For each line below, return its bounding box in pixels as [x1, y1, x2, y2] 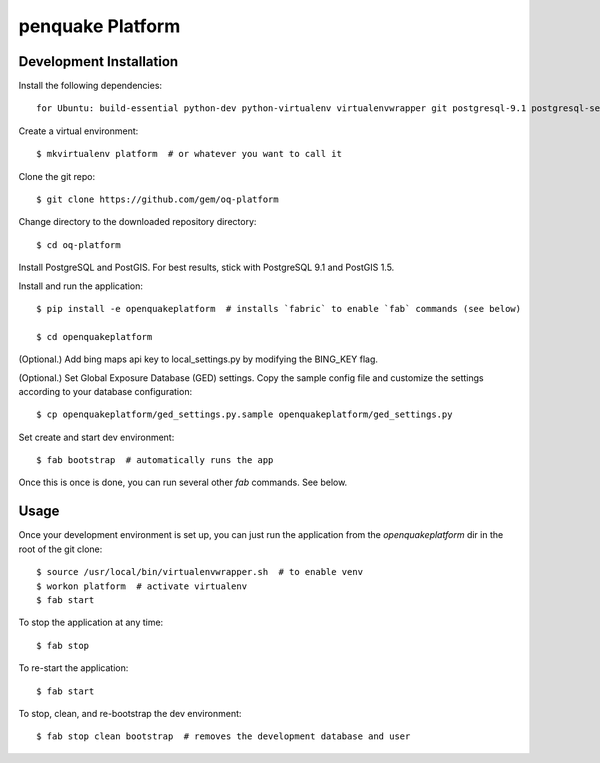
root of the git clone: [18, 543, 103, 555]
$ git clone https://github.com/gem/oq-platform [36, 194, 279, 205]
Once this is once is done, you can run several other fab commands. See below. [18, 476, 348, 489]
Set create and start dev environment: [18, 431, 175, 443]
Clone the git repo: [18, 170, 96, 182]
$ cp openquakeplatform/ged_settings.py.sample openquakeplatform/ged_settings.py [36, 409, 453, 420]
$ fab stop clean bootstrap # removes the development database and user [36, 731, 411, 742]
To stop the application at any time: [18, 616, 164, 629]
